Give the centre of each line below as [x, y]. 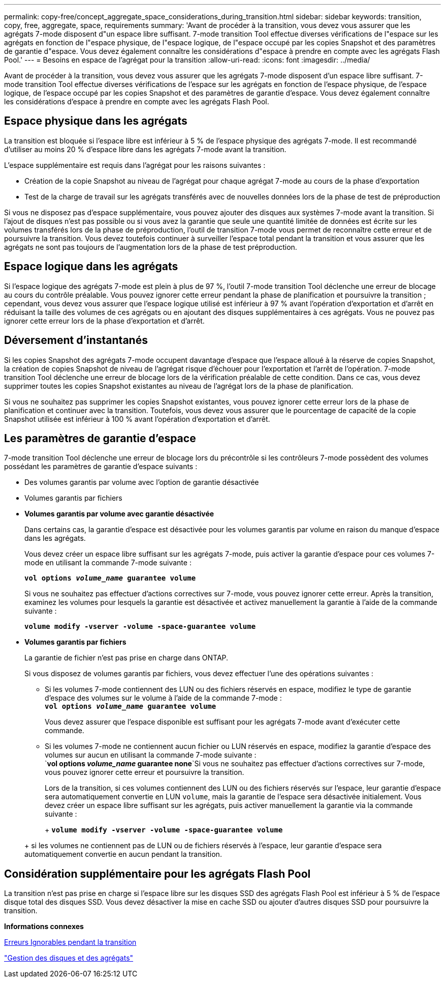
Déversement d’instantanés [76, 340]
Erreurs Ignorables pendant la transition [70, 942]
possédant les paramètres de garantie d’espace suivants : [101, 467]
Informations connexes [44, 927]
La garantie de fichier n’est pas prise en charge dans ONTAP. [126, 658]
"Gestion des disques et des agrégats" [69, 958]
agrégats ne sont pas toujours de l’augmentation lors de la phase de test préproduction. [151, 247]
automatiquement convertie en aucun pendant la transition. [123, 854]
